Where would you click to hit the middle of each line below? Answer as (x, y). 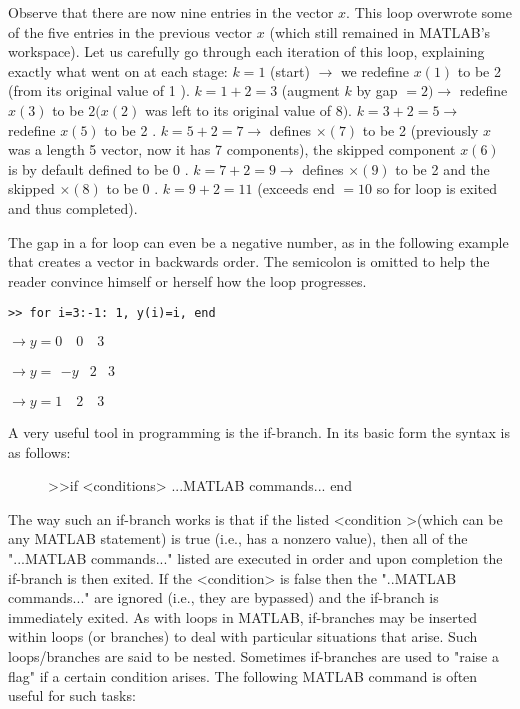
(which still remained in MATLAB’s (380, 31)
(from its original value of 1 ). (99, 90)
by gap (377, 90)
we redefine (374, 70)
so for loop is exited (437, 188)
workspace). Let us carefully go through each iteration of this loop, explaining (246, 51)
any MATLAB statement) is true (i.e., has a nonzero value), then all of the (238, 538)
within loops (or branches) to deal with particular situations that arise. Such (243, 636)
